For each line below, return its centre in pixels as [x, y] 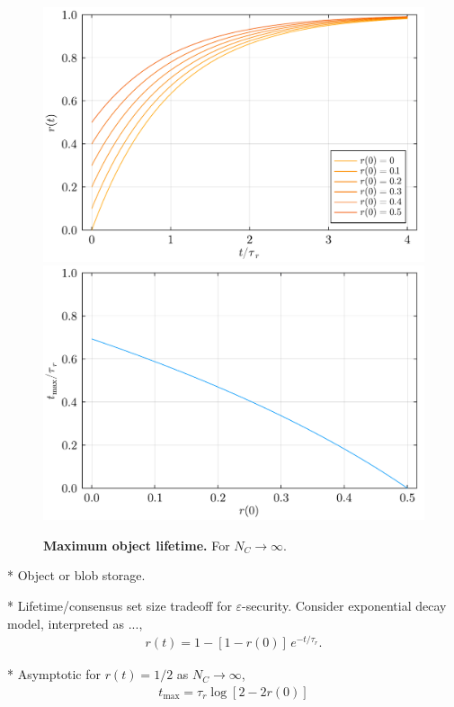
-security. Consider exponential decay [344, 605]
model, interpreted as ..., [75, 623]
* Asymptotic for [54, 674]
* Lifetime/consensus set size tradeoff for [120, 605]
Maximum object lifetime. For [137, 545]
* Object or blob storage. [76, 575]
